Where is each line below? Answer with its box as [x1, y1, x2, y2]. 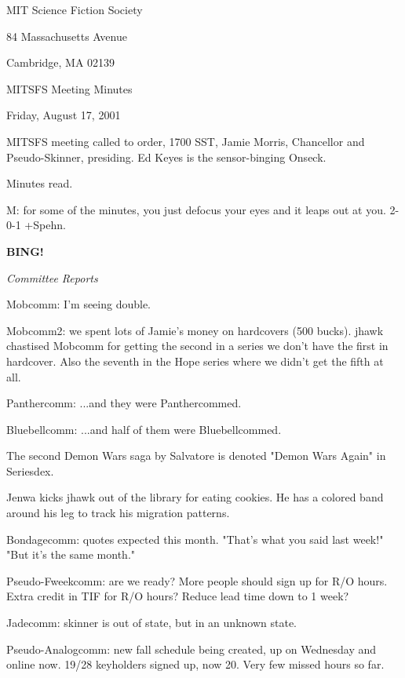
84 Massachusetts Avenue [6, 27, 127, 44]
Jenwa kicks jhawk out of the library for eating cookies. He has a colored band [6, 489, 384, 505]
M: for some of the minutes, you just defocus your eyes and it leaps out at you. [6, 201, 386, 217]
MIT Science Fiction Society [6, 2, 143, 17]
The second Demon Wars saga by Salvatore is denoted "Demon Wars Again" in [6, 447, 386, 464]
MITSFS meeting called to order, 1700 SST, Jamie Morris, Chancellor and [6, 133, 365, 149]
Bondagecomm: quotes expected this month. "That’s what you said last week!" [6, 530, 384, 547]
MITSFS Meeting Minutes [6, 80, 133, 97]
